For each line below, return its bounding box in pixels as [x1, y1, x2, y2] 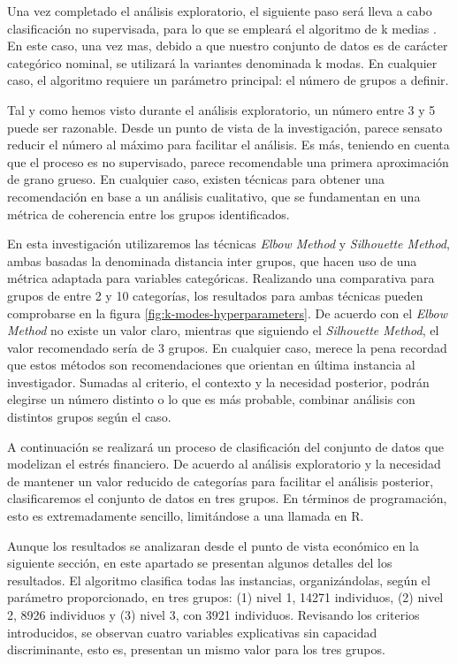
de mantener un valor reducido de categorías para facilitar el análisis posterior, [7, 471, 434, 490]
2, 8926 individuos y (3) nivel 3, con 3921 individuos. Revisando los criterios [7, 606, 420, 623]
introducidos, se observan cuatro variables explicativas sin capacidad [7, 622, 377, 641]
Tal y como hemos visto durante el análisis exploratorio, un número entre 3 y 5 [7, 100, 436, 118]
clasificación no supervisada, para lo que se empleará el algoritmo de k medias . [7, 19, 437, 37]
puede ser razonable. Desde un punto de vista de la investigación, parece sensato [7, 118, 443, 136]
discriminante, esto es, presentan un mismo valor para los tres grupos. [7, 640, 385, 659]
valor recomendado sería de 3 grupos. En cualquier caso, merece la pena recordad [7, 338, 447, 356]
